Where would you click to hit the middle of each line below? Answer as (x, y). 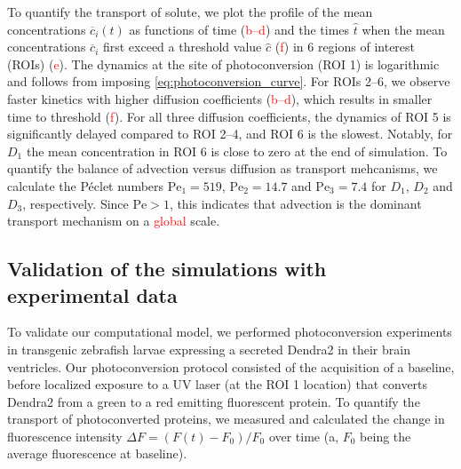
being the (385, 436)
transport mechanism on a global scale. (114, 221)
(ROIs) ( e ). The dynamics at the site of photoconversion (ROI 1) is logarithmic (223, 64)
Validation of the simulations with (167, 269)
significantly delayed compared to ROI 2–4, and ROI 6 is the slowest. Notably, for (230, 134)
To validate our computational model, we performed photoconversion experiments (230, 332)
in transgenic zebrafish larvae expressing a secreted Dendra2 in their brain (209, 349)
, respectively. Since (76, 203)
